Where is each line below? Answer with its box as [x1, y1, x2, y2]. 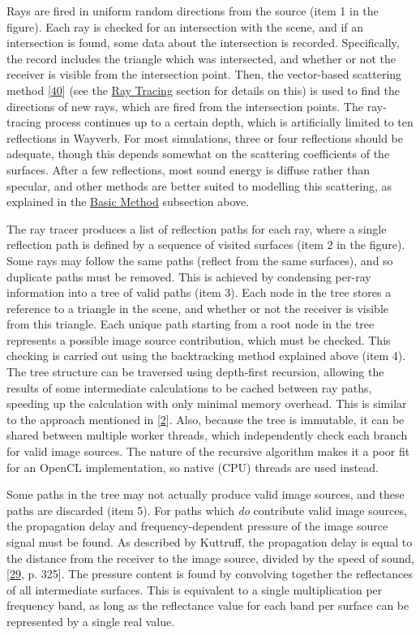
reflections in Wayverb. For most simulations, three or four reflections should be [6, 129, 404, 146]
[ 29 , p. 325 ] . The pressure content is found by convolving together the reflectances [6, 565, 413, 582]
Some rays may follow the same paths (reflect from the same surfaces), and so [6, 251, 393, 268]
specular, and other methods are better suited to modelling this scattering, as [6, 177, 392, 194]
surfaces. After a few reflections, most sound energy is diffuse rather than [6, 161, 370, 178]
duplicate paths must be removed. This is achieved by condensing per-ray [6, 268, 371, 285]
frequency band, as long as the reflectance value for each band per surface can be [6, 597, 409, 614]
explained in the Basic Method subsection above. [6, 193, 250, 210]
